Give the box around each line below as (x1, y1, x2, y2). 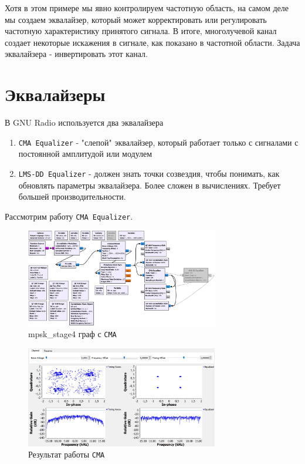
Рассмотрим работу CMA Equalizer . (5, 210, 133, 222)
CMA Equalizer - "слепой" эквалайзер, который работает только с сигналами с (18, 136, 299, 148)
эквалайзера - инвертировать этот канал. (5, 48, 148, 60)
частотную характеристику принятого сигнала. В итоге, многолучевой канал (5, 25, 277, 37)
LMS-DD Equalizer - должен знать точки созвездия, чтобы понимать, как (18, 167, 280, 179)
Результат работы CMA (28, 448, 105, 460)
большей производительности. (18, 190, 126, 203)
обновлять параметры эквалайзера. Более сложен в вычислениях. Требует (18, 179, 281, 191)
